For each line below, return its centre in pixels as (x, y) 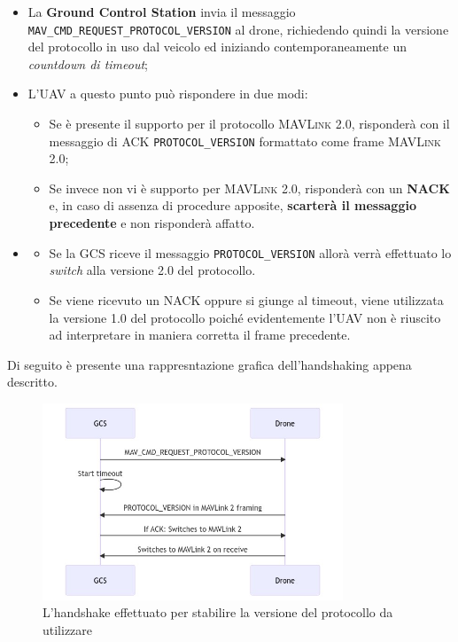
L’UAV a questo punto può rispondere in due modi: (168, 94)
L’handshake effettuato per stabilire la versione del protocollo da (218, 612)
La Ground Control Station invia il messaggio (162, 12)
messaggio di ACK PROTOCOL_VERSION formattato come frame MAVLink (245, 141)
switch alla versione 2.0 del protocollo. (152, 270)
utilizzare (68, 629)
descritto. (32, 382)
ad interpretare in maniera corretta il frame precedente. (200, 335)
